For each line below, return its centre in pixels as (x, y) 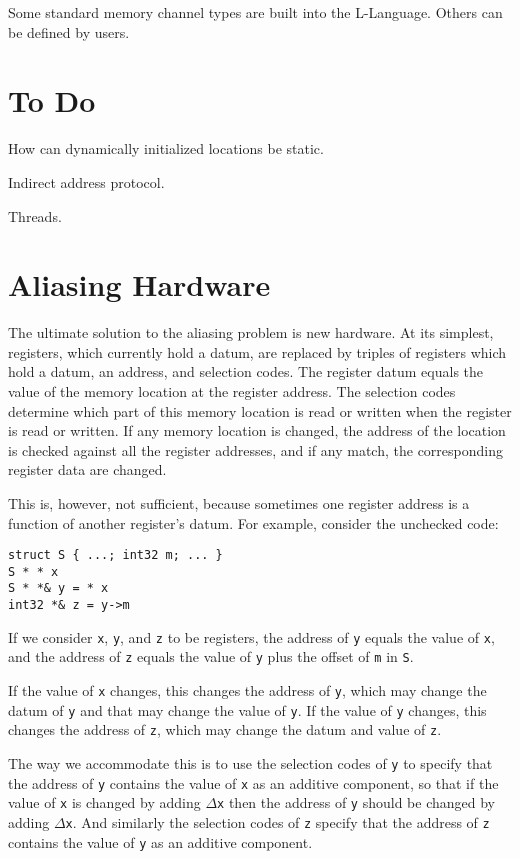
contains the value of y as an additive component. (160, 841)
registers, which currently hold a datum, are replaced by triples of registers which (257, 351)
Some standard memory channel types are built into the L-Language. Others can (255, 12)
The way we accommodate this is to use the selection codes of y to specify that (250, 763)
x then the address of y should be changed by (356, 802)
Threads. (35, 215)
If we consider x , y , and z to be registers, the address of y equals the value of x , (251, 636)
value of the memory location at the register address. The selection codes (232, 391)
